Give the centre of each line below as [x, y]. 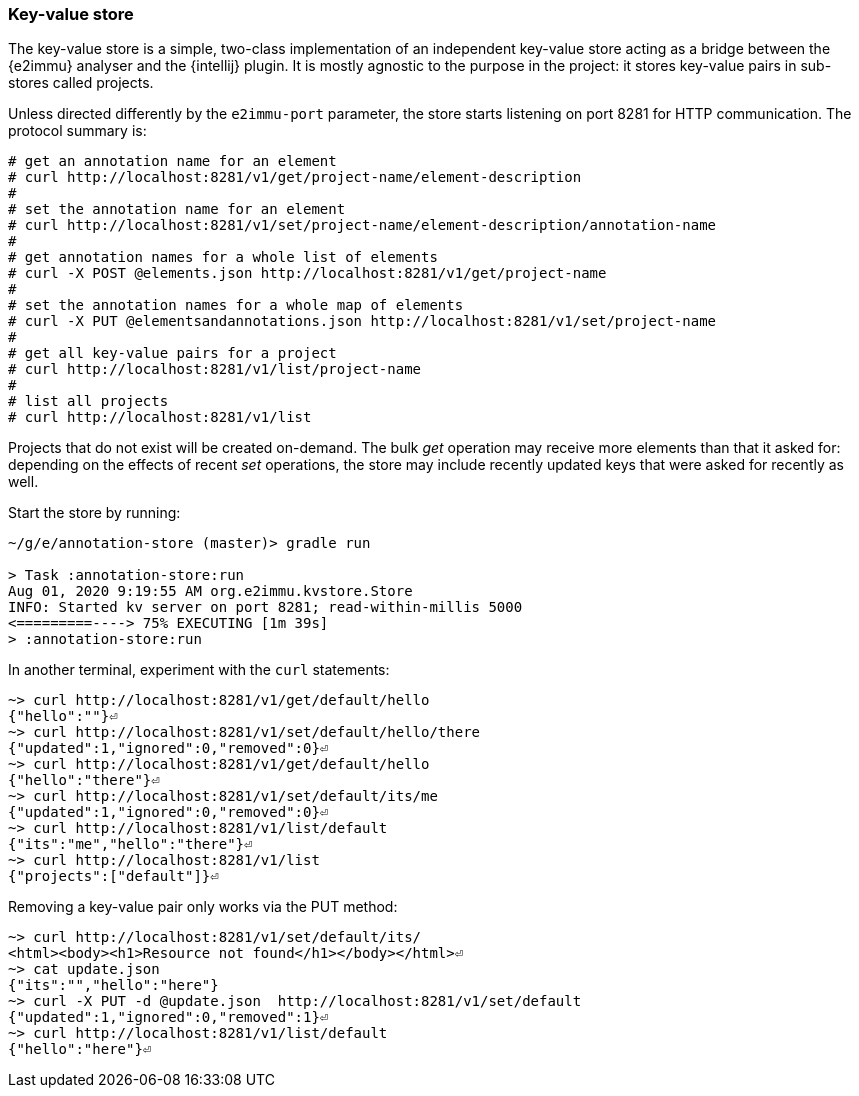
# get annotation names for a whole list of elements [223, 257]
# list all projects [88, 401]
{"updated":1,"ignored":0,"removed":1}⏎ [168, 1017]
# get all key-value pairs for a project [172, 353]
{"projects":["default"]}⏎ [113, 876]
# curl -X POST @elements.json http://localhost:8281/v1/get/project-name [307, 273]
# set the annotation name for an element [177, 209]
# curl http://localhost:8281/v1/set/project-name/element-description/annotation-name [362, 225]
